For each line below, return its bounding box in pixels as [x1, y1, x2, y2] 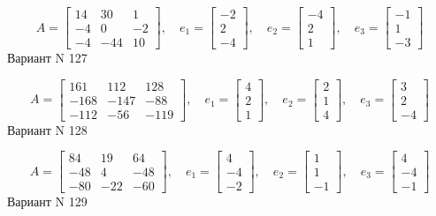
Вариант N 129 [7, 192, 88, 211]
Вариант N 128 [7, 120, 88, 138]
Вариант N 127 [7, 48, 88, 67]
